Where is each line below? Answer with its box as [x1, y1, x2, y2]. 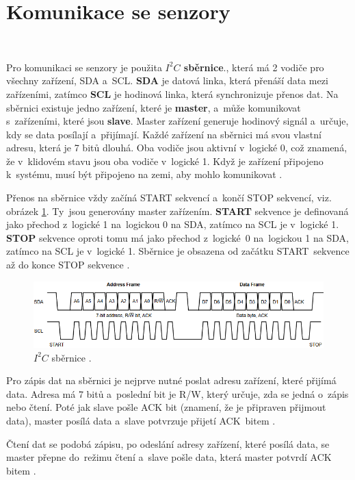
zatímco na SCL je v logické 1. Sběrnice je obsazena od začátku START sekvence [6, 244, 350, 258]
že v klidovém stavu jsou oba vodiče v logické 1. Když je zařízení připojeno [6, 153, 324, 168]
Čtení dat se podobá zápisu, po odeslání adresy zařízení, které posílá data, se [6, 436, 330, 451]
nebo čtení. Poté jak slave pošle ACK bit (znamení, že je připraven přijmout [6, 400, 326, 414]
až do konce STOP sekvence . [6, 257, 130, 272]
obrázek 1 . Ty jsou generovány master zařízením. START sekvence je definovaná [6, 203, 349, 218]
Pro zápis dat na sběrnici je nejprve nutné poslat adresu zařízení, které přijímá [6, 373, 337, 388]
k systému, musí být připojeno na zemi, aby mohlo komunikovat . [6, 167, 282, 181]
